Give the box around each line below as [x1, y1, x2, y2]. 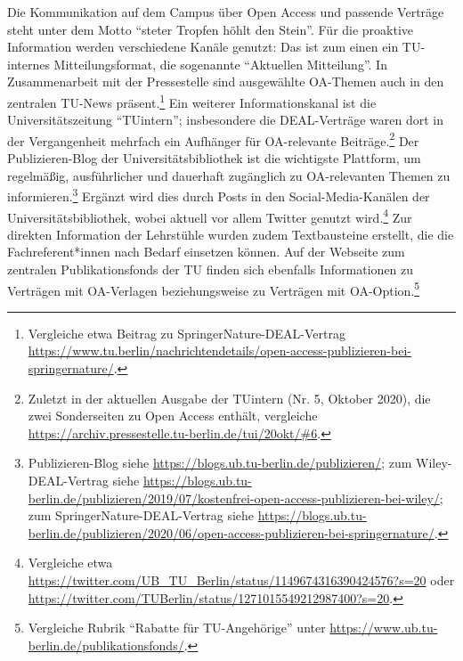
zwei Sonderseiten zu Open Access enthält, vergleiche [28, 406, 318, 425]
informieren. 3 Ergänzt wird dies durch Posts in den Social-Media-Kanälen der [7, 184, 430, 205]
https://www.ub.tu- [329, 618, 438, 637]
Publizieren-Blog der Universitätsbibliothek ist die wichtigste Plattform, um [7, 149, 421, 167]
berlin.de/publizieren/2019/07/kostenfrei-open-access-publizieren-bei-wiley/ [28, 488, 440, 507]
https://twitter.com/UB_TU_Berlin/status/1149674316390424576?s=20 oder [28, 570, 455, 589]
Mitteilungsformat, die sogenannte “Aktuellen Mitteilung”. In [53, 54, 387, 73]
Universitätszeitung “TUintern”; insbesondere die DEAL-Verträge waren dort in [7, 110, 444, 129]
